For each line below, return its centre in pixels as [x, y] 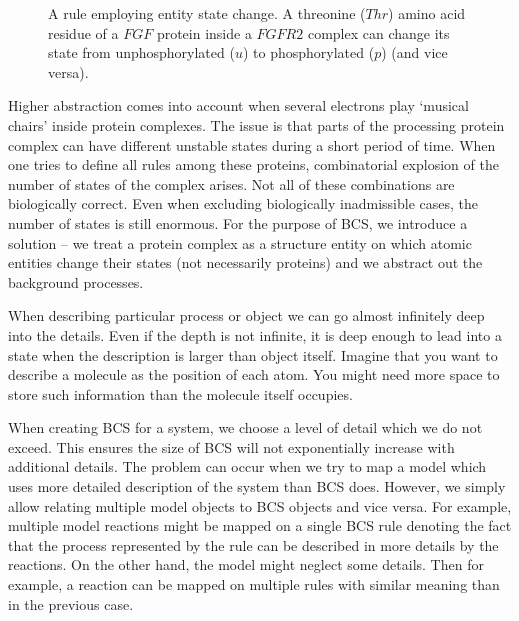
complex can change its [378, 32]
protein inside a [204, 32]
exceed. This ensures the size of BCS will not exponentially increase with [231, 446]
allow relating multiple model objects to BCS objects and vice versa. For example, [260, 505]
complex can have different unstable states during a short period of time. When [252, 144]
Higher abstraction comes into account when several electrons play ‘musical [238, 105]
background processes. [76, 281]
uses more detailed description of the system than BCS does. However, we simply [257, 486]
